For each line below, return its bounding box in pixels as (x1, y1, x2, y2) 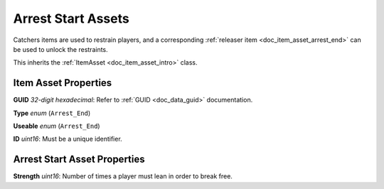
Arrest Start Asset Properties (13, 153, 145, 166)
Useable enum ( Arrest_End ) (13, 121, 100, 131)
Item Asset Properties (13, 77, 112, 89)
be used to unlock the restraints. (13, 45, 108, 53)
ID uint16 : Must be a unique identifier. (13, 135, 122, 144)
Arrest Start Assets (13, 11, 129, 26)
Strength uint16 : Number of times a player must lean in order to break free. (13, 172, 233, 180)
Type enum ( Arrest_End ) (13, 109, 91, 117)
